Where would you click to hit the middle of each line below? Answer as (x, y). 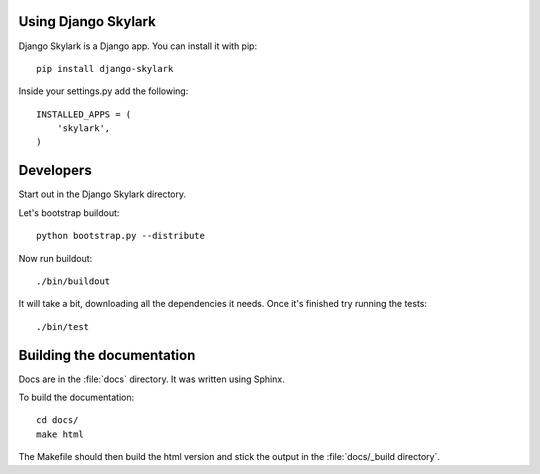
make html (60, 434)
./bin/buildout (73, 281)
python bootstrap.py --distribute (120, 236)
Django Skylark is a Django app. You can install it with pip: (138, 46)
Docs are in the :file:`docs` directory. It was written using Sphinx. (151, 379)
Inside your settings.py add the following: (103, 91)
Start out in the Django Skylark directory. (102, 194)
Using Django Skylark (87, 21)
